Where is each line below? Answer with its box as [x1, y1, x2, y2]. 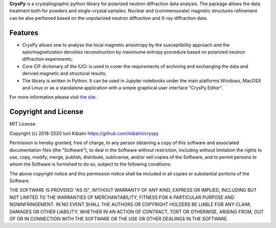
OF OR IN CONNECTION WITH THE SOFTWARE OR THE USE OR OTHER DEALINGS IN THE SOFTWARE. [9, 216, 228, 222]
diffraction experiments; [22, 56, 73, 62]
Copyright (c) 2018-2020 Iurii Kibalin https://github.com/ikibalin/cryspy [9, 130, 159, 136]
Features [9, 28, 38, 37]
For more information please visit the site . [9, 94, 97, 100]
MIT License [9, 121, 36, 127]
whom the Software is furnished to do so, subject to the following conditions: [9, 161, 172, 167]
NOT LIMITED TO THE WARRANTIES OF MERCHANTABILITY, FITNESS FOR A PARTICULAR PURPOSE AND [9, 194, 235, 200]
